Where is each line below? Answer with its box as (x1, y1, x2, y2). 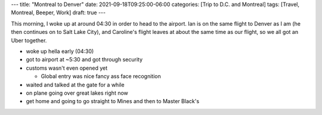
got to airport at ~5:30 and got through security (26, 56, 143, 63)
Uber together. (11, 36, 47, 44)
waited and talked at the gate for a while (26, 81, 125, 88)
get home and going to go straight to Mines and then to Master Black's (26, 98, 200, 105)
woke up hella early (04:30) (26, 48, 94, 55)
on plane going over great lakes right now (26, 89, 128, 97)
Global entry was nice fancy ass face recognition (41, 73, 161, 80)
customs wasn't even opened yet (26, 64, 108, 72)
